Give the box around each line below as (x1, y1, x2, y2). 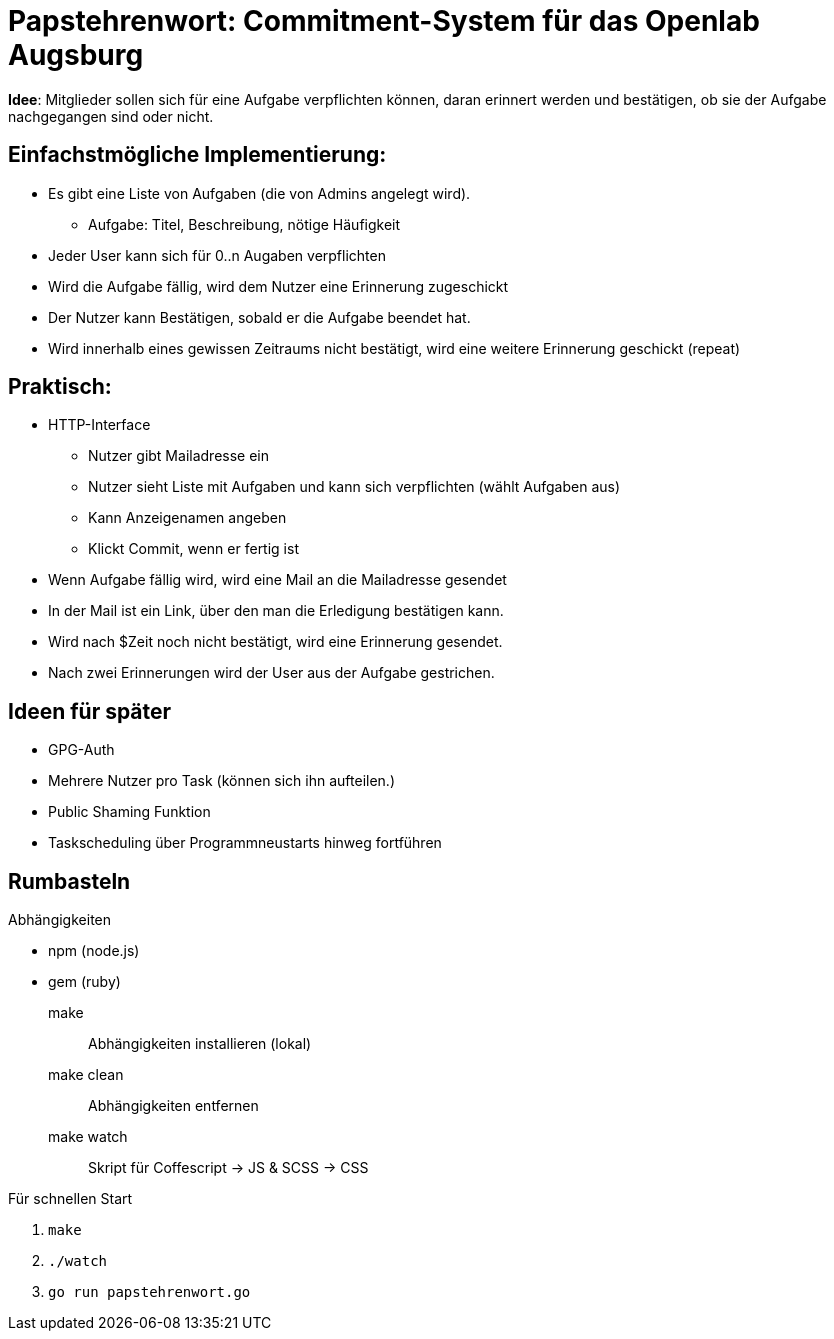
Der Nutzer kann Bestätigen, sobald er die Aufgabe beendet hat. (48, 308, 471, 326)
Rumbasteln (8, 868, 131, 894)
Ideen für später (8, 698, 172, 724)
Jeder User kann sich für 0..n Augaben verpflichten (48, 246, 386, 264)
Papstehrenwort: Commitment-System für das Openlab (8, 4, 760, 38)
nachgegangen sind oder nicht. (8, 107, 214, 125)
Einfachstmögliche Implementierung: (8, 142, 387, 168)
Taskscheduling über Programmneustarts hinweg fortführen (48, 834, 442, 852)
